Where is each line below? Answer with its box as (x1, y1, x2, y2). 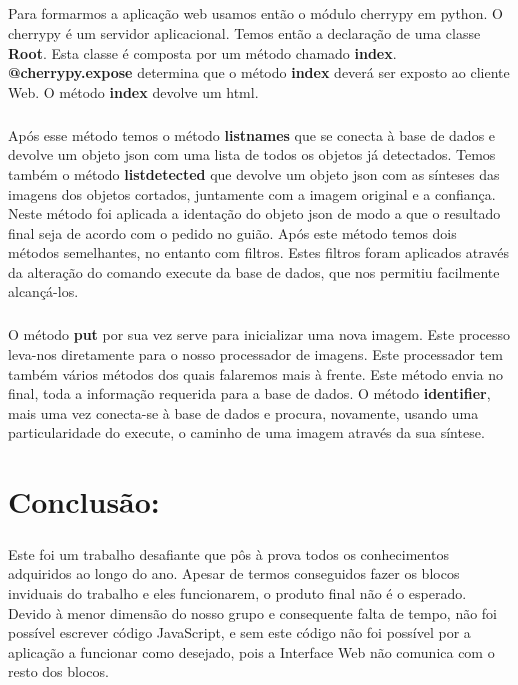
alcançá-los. (8, 281, 79, 302)
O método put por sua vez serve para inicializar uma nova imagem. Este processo (8, 324, 511, 345)
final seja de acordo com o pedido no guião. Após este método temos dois (8, 222, 457, 243)
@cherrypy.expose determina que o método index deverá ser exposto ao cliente (8, 62, 510, 83)
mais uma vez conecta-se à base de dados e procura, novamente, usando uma (8, 402, 479, 423)
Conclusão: (8, 481, 160, 522)
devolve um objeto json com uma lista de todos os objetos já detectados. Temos (8, 144, 496, 165)
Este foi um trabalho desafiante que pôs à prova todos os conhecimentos (8, 543, 449, 564)
